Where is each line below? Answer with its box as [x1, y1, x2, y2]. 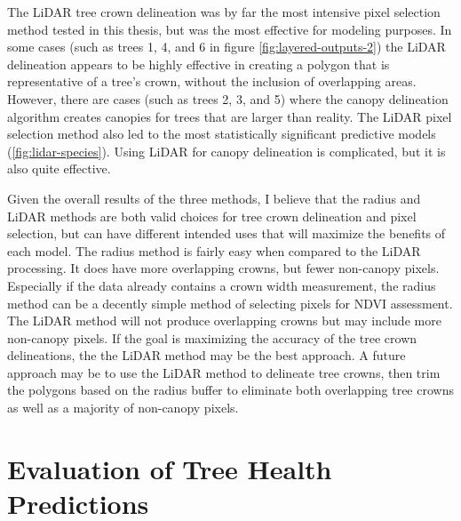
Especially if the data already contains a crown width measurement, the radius [7, 276, 436, 294]
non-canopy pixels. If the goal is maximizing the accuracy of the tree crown [7, 328, 417, 347]
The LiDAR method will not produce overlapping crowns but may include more [7, 311, 441, 330]
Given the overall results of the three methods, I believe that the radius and [7, 188, 421, 207]
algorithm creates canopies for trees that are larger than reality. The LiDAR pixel [7, 107, 452, 125]
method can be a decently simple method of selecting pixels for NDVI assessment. [7, 293, 453, 312]
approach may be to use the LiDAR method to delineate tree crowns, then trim [7, 363, 441, 381]
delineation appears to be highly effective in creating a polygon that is [7, 54, 390, 73]
